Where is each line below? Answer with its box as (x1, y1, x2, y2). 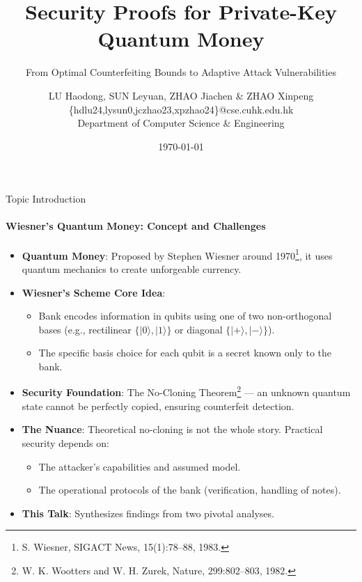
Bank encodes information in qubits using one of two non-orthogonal (38, 308, 332, 323)
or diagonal (175, 322, 223, 336)
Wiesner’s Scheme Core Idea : (22, 285, 166, 299)
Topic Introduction (6, 191, 86, 206)
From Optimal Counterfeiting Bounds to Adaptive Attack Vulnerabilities (26, 65, 336, 79)
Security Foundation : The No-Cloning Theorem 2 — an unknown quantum (22, 383, 351, 400)
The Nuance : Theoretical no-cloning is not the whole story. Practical (22, 422, 323, 436)
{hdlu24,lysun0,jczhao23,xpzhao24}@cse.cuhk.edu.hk (68, 102, 294, 116)
